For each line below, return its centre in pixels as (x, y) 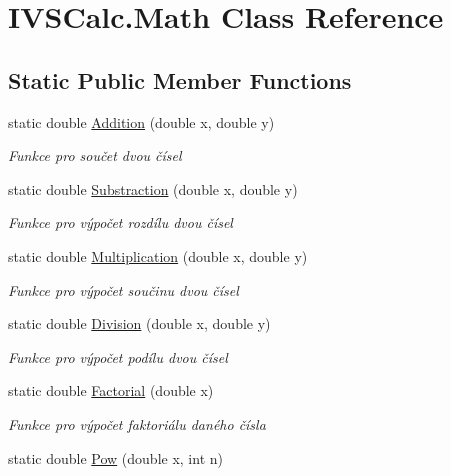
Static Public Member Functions (180, 79)
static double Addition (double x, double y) (141, 121)
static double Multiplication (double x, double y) (158, 255)
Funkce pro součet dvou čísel (95, 155)
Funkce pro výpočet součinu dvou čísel (123, 289)
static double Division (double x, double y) (139, 323)
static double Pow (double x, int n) (115, 457)
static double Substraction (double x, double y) (153, 188)
